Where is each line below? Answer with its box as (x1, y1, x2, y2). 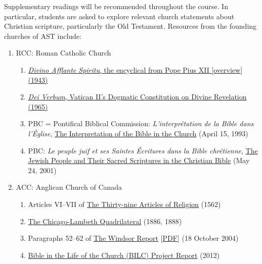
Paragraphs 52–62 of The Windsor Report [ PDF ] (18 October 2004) (28, 233, 239, 243)
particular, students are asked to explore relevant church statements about (4, 11, 235, 21)
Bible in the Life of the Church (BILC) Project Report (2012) (28, 249, 220, 260)
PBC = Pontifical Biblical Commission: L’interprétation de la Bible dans (28, 118, 254, 129)
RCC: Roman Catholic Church (16, 47, 111, 58)
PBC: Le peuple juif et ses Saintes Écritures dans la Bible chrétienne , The (28, 145, 258, 155)
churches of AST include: (4, 30, 81, 41)
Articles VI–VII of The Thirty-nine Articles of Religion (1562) (28, 198, 221, 209)
